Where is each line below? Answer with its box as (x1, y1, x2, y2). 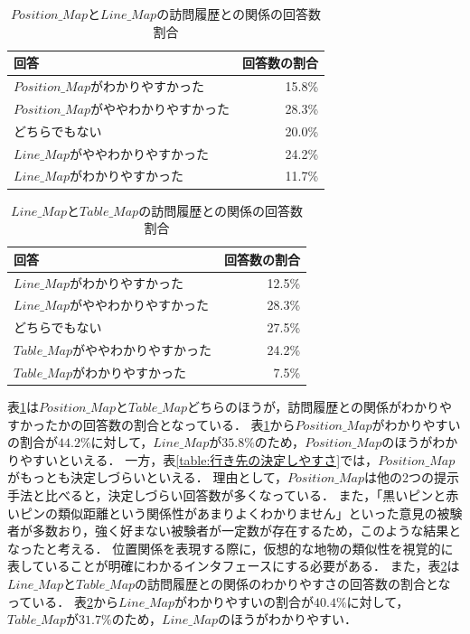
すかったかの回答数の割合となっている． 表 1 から (7, 415, 296, 434)
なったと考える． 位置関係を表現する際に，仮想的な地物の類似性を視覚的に (7, 538, 454, 557)
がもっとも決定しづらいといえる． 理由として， (7, 468, 288, 487)
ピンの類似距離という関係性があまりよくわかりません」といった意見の (19, 503, 437, 522)
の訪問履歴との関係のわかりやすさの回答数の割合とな (135, 573, 451, 592)
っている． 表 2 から (7, 592, 118, 611)
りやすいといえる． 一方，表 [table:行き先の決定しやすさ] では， (7, 450, 379, 469)
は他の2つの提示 (364, 468, 460, 487)
